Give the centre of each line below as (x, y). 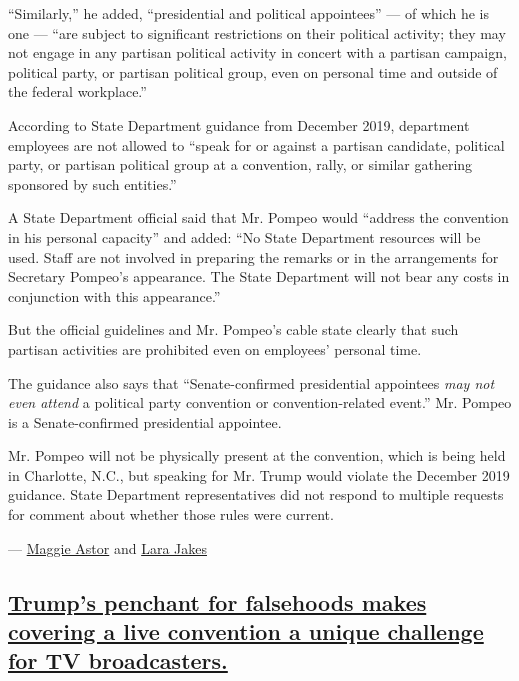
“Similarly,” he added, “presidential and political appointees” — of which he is (249, 13)
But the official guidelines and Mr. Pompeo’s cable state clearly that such (233, 329)
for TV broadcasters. (118, 660)
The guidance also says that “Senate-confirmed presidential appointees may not (251, 382)
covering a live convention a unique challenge (246, 631)
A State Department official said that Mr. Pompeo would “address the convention (258, 217)
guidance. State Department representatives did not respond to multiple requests (256, 494)
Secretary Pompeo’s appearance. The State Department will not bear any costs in (259, 276)
